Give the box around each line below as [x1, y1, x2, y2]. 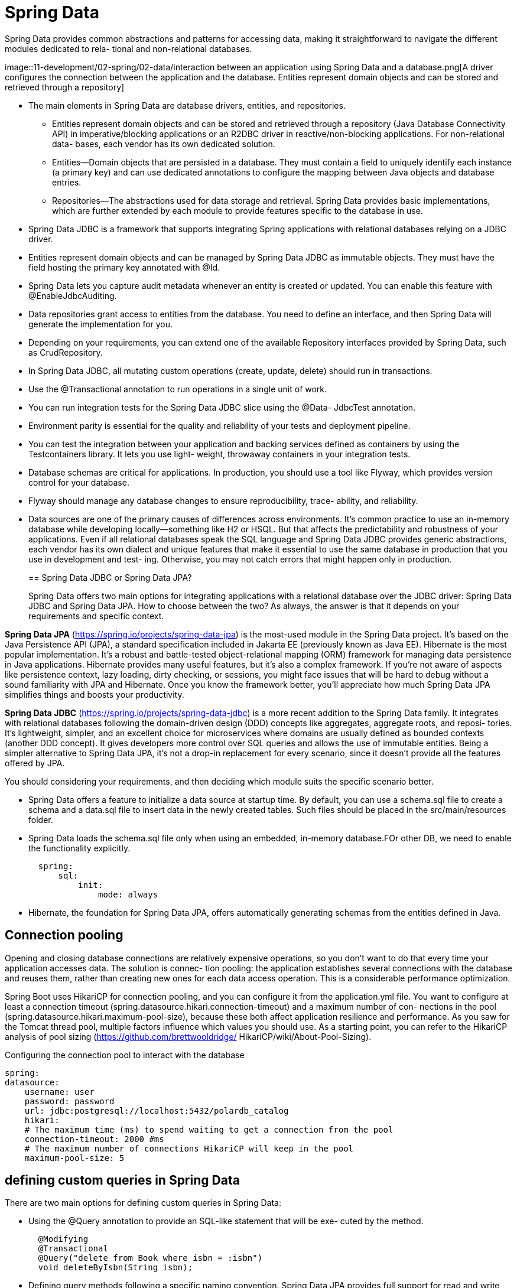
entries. [52, 177, 82, 187]
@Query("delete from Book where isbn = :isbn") [38, 1253, 263, 1263]
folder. [28, 814, 53, 825]
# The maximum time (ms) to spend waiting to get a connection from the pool [24, 1124, 394, 1134]
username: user [24, 1087, 95, 1097]
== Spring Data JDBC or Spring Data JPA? [28, 572, 192, 583]
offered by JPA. [5, 757, 65, 768]
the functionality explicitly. [28, 843, 131, 853]
